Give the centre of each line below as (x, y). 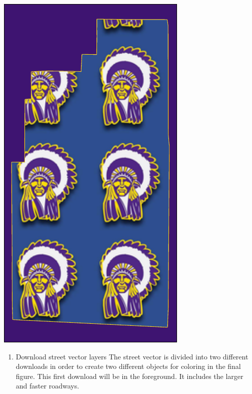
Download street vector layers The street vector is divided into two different (132, 356)
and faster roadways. (47, 386)
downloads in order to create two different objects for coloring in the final (128, 366)
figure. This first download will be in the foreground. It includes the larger (129, 376)
